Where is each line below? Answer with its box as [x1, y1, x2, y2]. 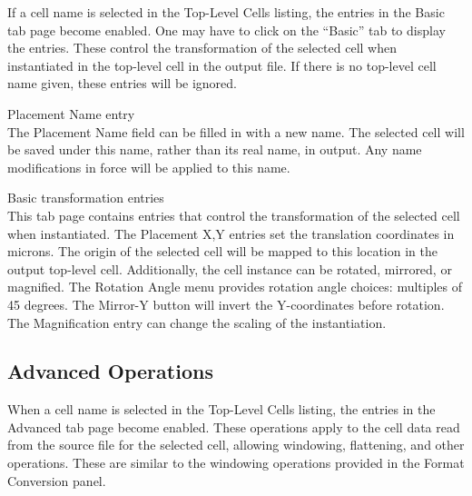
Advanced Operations [7, 357, 213, 385]
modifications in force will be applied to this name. [7, 157, 290, 176]
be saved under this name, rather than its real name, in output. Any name [7, 140, 422, 159]
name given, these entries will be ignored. [7, 74, 237, 93]
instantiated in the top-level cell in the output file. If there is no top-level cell [7, 55, 437, 74]
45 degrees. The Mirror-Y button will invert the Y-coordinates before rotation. [7, 294, 445, 313]
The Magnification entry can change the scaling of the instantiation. [7, 312, 387, 332]
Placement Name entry [7, 104, 135, 123]
